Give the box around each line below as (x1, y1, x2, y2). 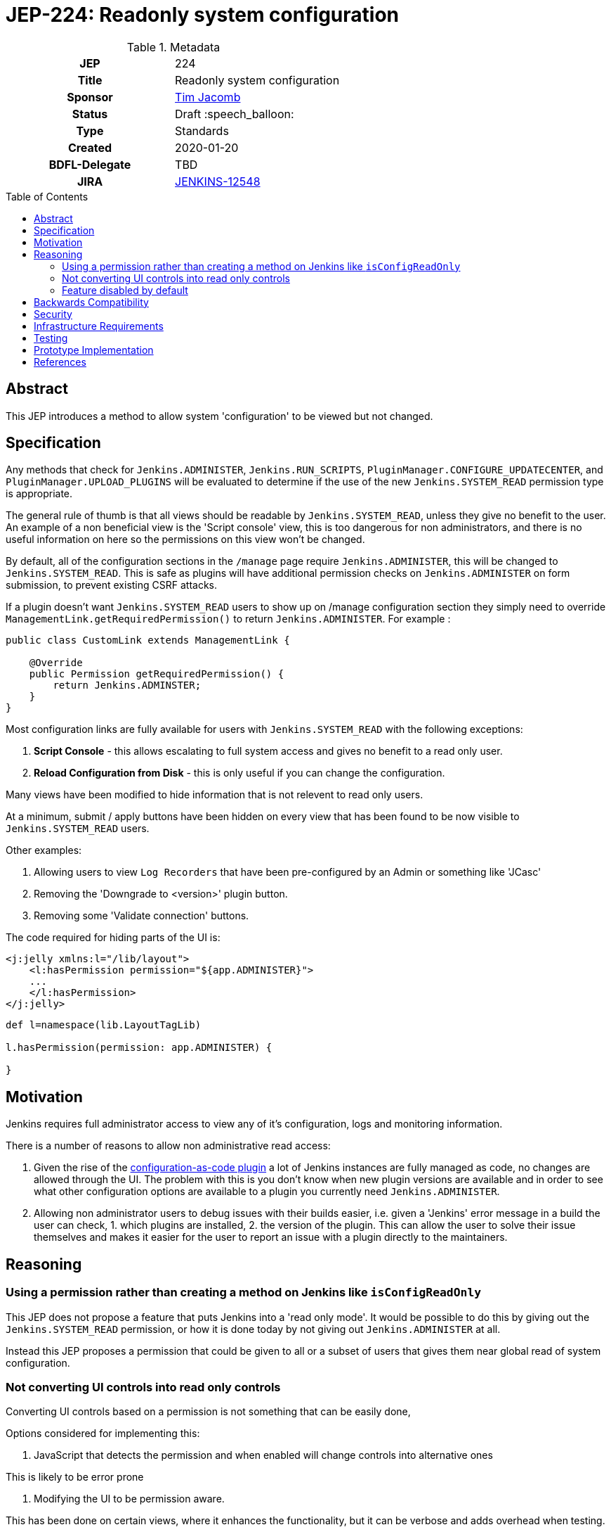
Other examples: (6, 844, 82, 857)
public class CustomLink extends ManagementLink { (6, 634, 290, 646)
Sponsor (67, 89, 113, 104)
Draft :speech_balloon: (175, 106, 294, 121)
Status (72, 106, 108, 121)
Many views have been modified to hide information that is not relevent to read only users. (6, 789, 423, 801)
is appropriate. (6, 487, 73, 500)
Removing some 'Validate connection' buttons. (34, 909, 249, 922)
